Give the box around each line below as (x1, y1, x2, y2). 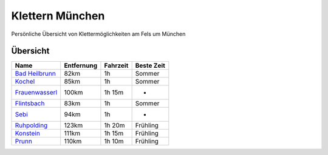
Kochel (15, 77, 35, 86)
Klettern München (11, 9, 105, 22)
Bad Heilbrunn (15, 70, 56, 78)
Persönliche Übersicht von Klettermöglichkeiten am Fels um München (11, 30, 186, 38)
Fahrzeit (104, 61, 129, 70)
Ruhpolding (15, 121, 48, 130)
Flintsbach (15, 99, 45, 108)
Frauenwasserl (15, 88, 58, 97)
